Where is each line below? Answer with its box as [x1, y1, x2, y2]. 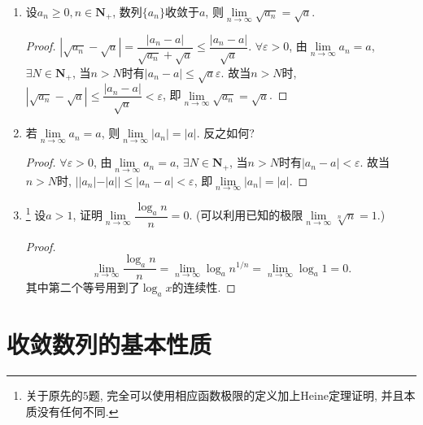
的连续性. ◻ [172, 279, 236, 296]
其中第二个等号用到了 [25, 279, 140, 296]
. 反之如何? [196, 124, 255, 141]
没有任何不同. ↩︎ [37, 402, 119, 419]
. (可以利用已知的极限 [189, 206, 303, 223]
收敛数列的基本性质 [7, 327, 212, 361]
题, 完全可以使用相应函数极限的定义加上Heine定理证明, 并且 [88, 387, 404, 404]
